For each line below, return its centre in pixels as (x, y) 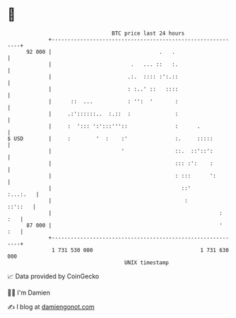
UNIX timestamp (147, 262)
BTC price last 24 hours (148, 33)
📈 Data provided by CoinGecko (53, 276)
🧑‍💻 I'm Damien (29, 293)
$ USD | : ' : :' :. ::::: (110, 138)
